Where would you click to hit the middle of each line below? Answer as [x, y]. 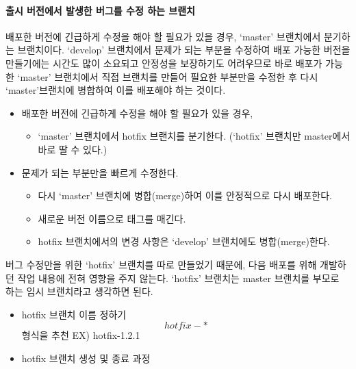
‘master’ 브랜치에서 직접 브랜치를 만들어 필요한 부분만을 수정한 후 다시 [168, 76]
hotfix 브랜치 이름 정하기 [74, 314]
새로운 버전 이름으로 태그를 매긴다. [112, 218]
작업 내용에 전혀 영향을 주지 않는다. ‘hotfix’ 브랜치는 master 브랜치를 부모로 [178, 278]
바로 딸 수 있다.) [73, 149]
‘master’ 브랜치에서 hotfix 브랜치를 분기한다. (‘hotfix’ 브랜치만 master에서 [194, 136]
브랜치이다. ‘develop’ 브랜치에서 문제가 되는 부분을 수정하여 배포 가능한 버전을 [184, 50]
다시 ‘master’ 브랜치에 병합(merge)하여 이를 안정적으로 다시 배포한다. [185, 195]
